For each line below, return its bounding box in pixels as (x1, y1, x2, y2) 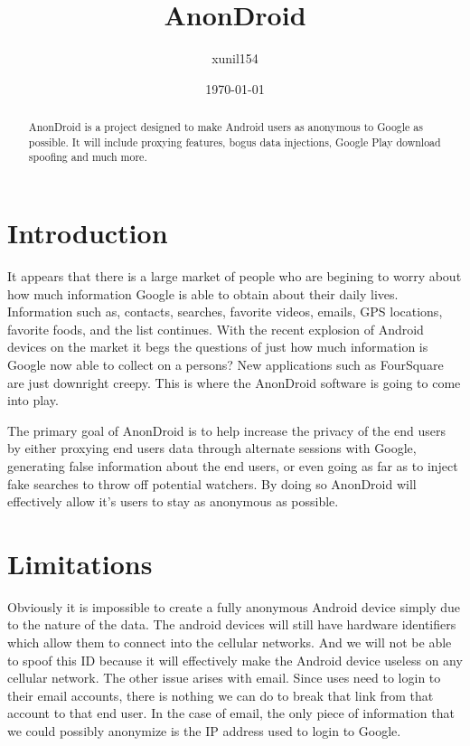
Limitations (7, 544, 153, 581)
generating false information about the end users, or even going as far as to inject (7, 456, 458, 475)
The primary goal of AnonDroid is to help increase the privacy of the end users (7, 420, 446, 439)
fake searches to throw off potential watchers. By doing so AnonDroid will (7, 474, 417, 493)
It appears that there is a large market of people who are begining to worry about (7, 267, 462, 286)
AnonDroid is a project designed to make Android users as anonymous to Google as (28, 119, 423, 135)
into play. (7, 391, 59, 410)
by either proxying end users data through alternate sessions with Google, (7, 439, 417, 458)
